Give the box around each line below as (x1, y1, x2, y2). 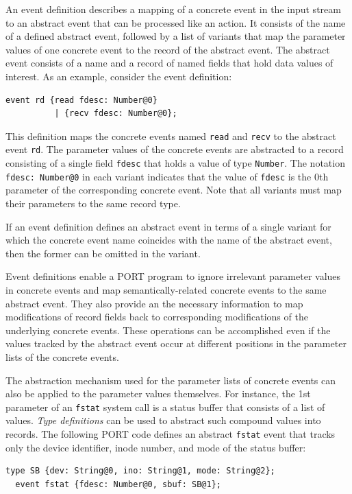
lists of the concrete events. (5, 349, 119, 364)
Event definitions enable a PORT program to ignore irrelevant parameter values (5, 269, 341, 283)
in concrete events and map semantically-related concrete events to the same (5, 282, 327, 296)
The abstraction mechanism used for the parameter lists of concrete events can (5, 373, 336, 387)
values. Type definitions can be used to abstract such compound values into (5, 413, 321, 427)
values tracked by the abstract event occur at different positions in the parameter (5, 336, 347, 351)
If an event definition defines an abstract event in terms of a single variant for (5, 219, 331, 233)
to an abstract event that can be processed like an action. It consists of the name (5, 15, 346, 30)
